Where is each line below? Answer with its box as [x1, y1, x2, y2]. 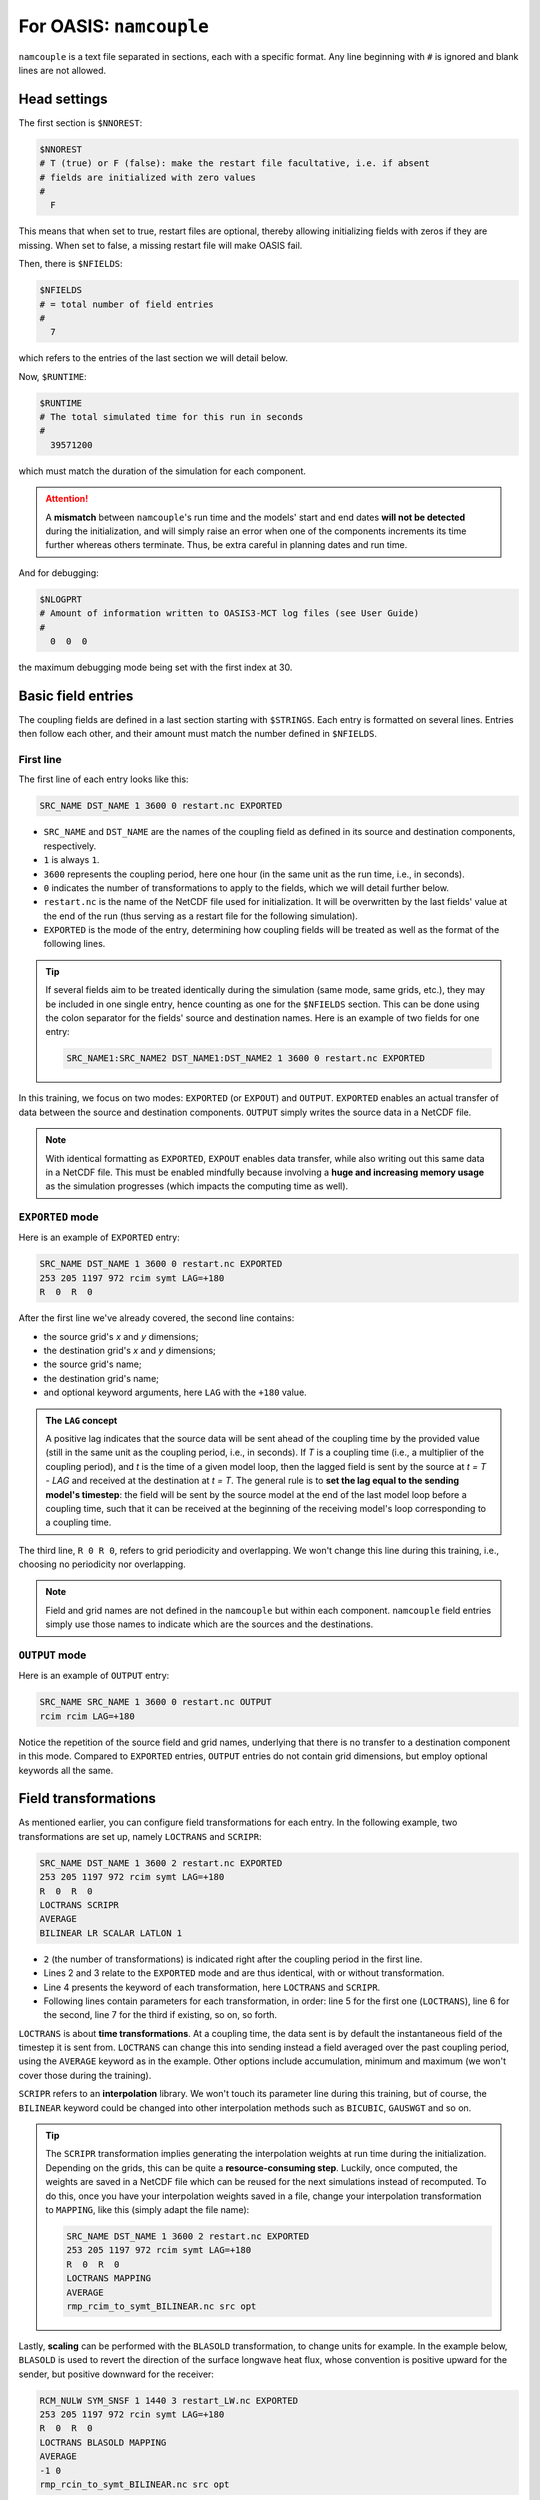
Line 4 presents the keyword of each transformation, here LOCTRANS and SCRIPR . [43, 1981, 381, 1993]
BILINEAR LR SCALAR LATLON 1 [39, 1927, 183, 1939]
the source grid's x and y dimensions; [43, 1330, 199, 1342]
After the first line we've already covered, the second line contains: [18, 1312, 295, 1324]
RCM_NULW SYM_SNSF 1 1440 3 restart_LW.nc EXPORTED [39, 2395, 299, 2406]
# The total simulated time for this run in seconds [39, 411, 304, 423]
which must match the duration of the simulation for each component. [18, 465, 307, 477]
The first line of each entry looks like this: [18, 773, 189, 785]
